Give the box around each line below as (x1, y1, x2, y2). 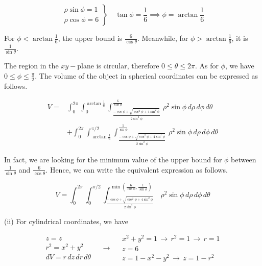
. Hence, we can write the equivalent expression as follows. (45, 164, 228, 175)
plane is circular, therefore (77, 60, 159, 71)
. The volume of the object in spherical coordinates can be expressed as (35, 70, 258, 81)
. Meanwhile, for (137, 33, 188, 43)
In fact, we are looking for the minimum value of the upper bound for (4, 154, 222, 165)
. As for (195, 60, 219, 71)
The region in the (4, 60, 59, 71)
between (231, 154, 256, 165)
